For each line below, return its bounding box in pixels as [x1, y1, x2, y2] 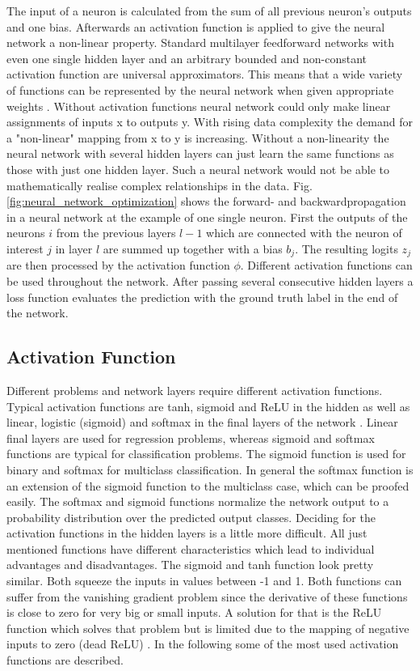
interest [6, 240, 44, 257]
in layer [55, 240, 93, 257]
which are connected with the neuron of [206, 224, 402, 241]
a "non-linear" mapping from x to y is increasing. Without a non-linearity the [6, 129, 389, 146]
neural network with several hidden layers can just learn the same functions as [6, 145, 394, 162]
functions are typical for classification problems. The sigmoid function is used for [6, 445, 406, 462]
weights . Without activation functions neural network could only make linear [6, 97, 391, 114]
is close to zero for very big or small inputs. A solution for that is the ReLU [6, 604, 382, 621]
